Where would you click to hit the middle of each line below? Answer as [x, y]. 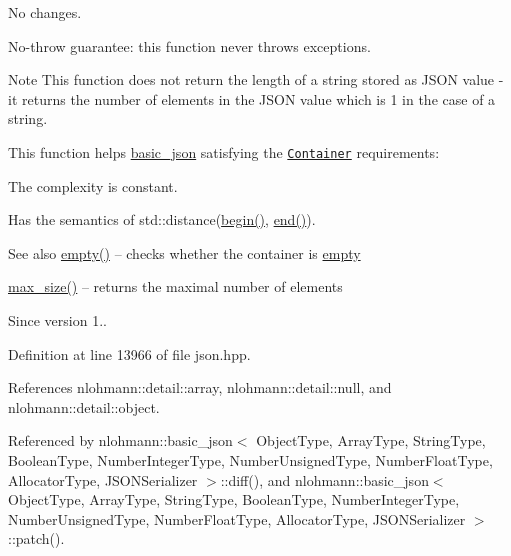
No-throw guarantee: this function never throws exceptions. [189, 45]
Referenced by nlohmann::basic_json [120, 440]
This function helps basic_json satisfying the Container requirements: [224, 151]
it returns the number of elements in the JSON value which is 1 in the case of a [252, 98]
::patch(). [36, 538]
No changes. [45, 12]
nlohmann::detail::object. [84, 406]
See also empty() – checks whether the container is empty [184, 252]
